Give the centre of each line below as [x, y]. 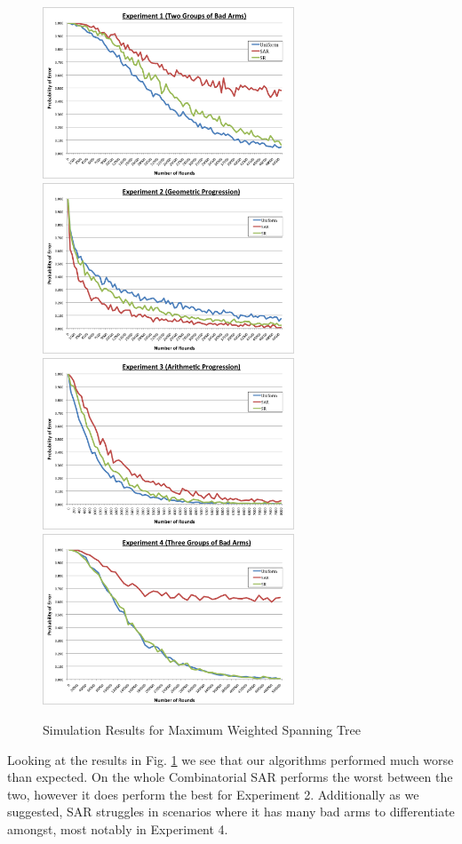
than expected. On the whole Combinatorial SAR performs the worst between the [230, 777]
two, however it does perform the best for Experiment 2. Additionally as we [213, 794]
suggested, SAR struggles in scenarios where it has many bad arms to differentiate [231, 812]
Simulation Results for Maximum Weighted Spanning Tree [202, 730]
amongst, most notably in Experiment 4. [118, 829]
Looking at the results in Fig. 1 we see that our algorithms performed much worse [231, 759]
